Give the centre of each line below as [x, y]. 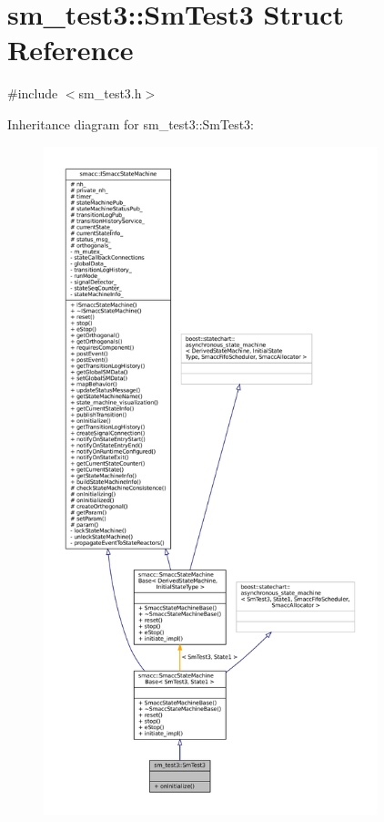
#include [33, 93]
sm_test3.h [110, 93]
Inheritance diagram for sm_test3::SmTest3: [131, 123]
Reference [71, 50]
